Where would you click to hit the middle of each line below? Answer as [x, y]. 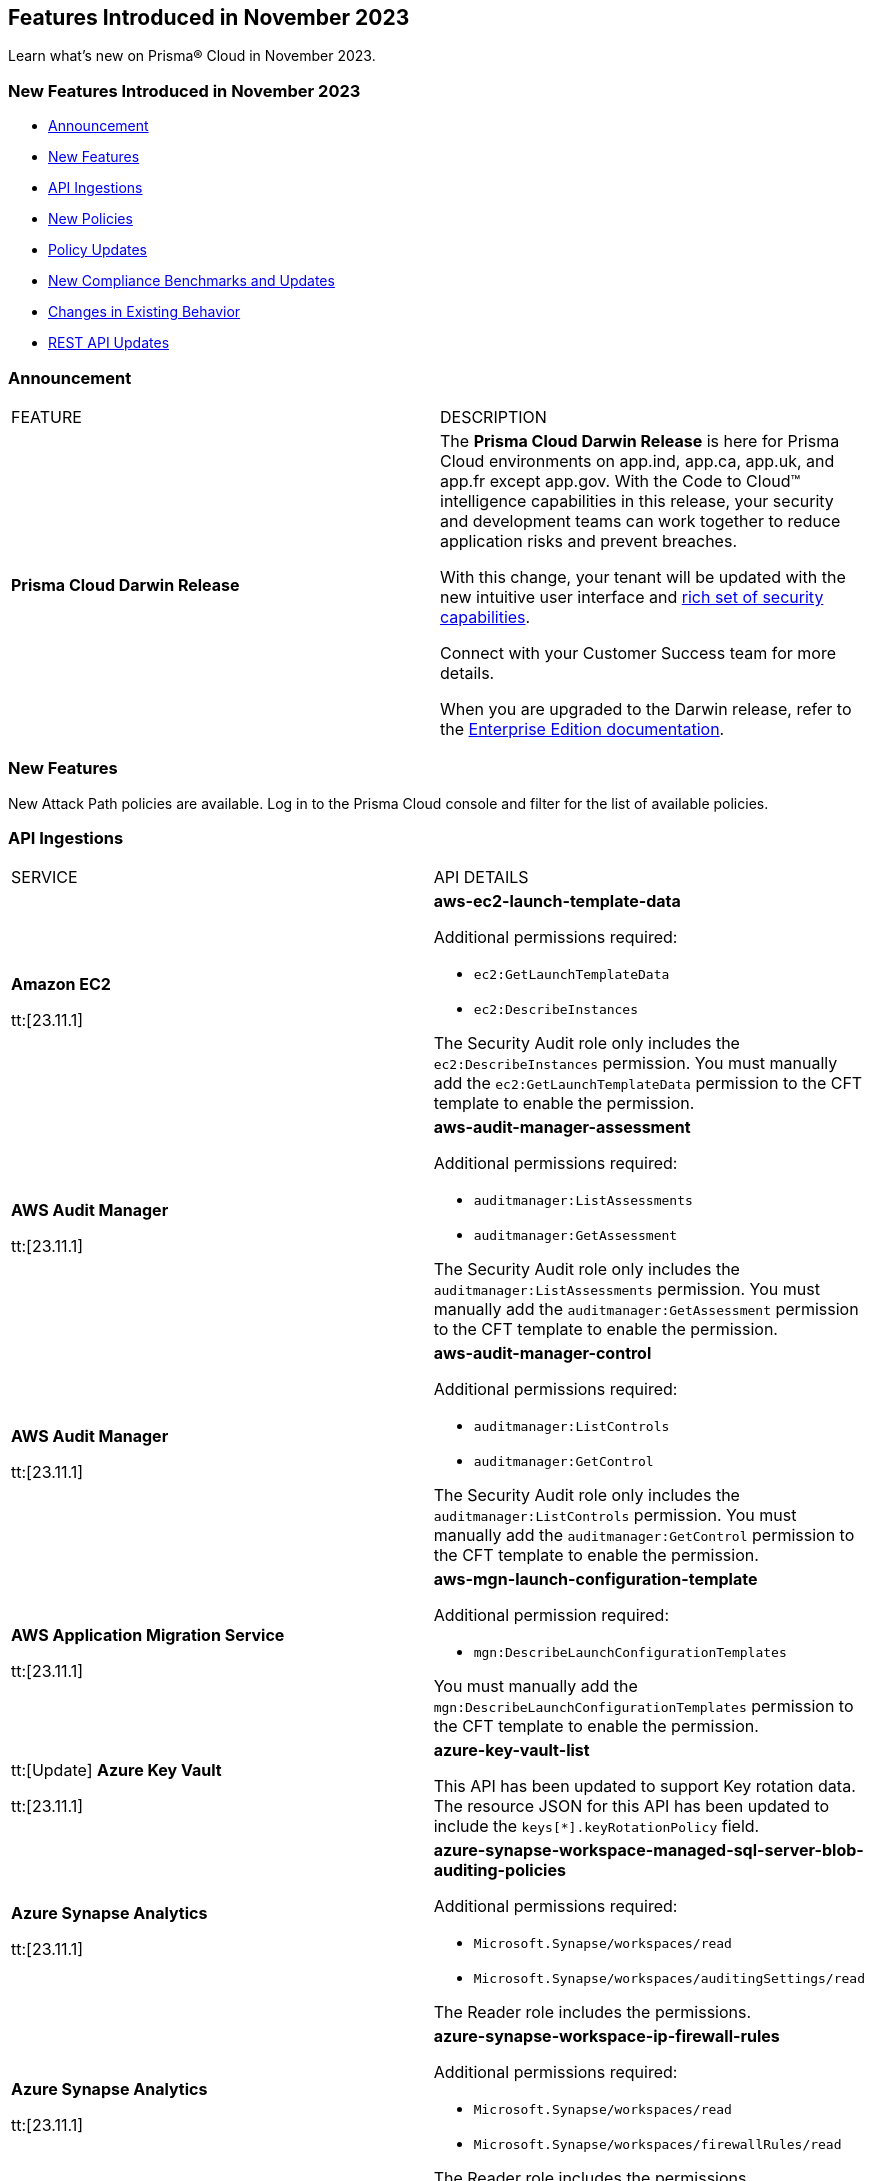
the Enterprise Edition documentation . [582, 728]
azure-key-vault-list [511, 1750]
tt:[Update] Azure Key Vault [116, 1770]
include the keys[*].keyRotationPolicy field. [596, 1826]
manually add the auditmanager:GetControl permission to [644, 1535]
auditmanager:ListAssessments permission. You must [626, 1289]
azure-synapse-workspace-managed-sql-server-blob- [648, 1850]
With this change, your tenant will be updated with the [643, 576]
